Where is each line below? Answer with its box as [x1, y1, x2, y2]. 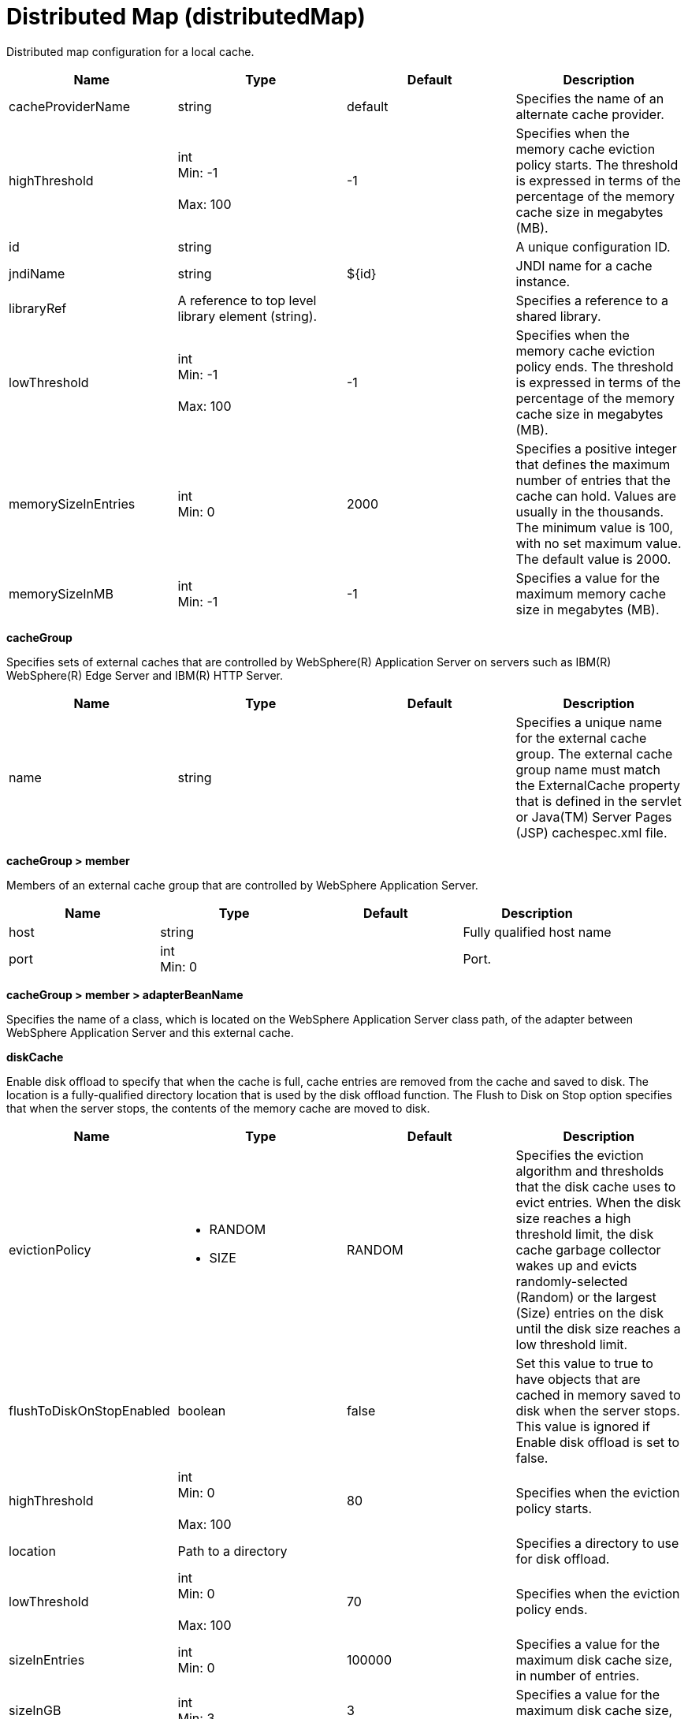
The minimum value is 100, [515, 519, 674, 535]
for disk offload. [515, 1550, 610, 1567]
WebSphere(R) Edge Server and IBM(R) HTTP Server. [6, 668, 283, 682]
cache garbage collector [515, 1241, 661, 1258]
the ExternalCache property [515, 777, 680, 793]
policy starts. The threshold [515, 156, 679, 173]
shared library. [515, 308, 601, 324]
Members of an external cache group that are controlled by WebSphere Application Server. [6, 878, 478, 892]
